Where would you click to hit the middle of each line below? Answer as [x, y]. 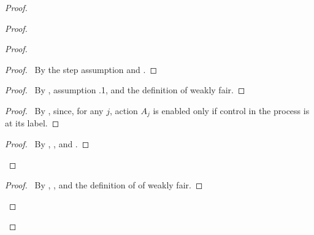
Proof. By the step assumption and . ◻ [81, 69]
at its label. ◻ [32, 123]
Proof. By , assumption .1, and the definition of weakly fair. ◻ [125, 90]
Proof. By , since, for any [54, 110]
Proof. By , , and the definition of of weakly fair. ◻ [104, 185]
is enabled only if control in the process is [231, 110]
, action [124, 110]
